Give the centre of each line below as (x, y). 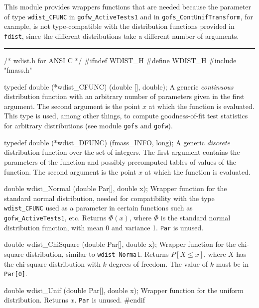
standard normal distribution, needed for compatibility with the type (109, 198)
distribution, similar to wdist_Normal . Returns (97, 254)
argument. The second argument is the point (72, 106)
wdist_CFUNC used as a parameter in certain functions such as (98, 208)
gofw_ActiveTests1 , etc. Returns (55, 217)
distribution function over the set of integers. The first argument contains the (122, 152)
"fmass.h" (18, 70)
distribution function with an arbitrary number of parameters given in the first (124, 96)
